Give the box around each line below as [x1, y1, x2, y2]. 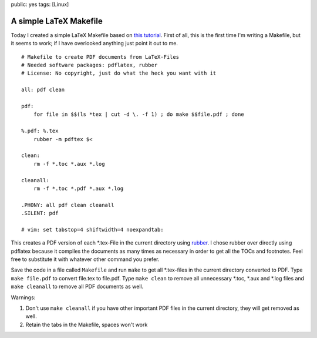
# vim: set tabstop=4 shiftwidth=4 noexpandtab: [21, 226, 164, 233]
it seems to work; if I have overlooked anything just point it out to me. [11, 40, 178, 47]
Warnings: [11, 294, 36, 301]
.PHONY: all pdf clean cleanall [21, 202, 114, 208]
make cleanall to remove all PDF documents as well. [11, 283, 144, 290]
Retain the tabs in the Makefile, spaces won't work [25, 321, 148, 328]
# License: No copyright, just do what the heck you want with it [21, 70, 217, 76]
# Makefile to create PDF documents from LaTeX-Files [21, 53, 179, 60]
